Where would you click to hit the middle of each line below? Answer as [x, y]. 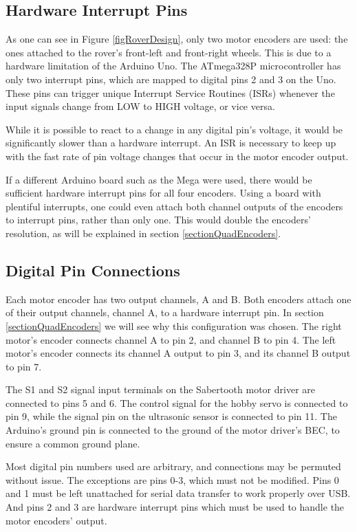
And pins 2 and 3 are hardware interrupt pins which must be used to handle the [175, 507]
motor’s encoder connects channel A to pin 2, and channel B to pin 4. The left [171, 339]
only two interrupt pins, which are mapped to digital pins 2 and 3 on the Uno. [171, 79]
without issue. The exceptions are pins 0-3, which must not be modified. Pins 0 [172, 479]
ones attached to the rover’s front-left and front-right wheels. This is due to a [169, 52]
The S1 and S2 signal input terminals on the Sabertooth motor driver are [160, 389]
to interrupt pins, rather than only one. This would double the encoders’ [158, 220]
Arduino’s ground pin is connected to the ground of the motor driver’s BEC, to [173, 430]
